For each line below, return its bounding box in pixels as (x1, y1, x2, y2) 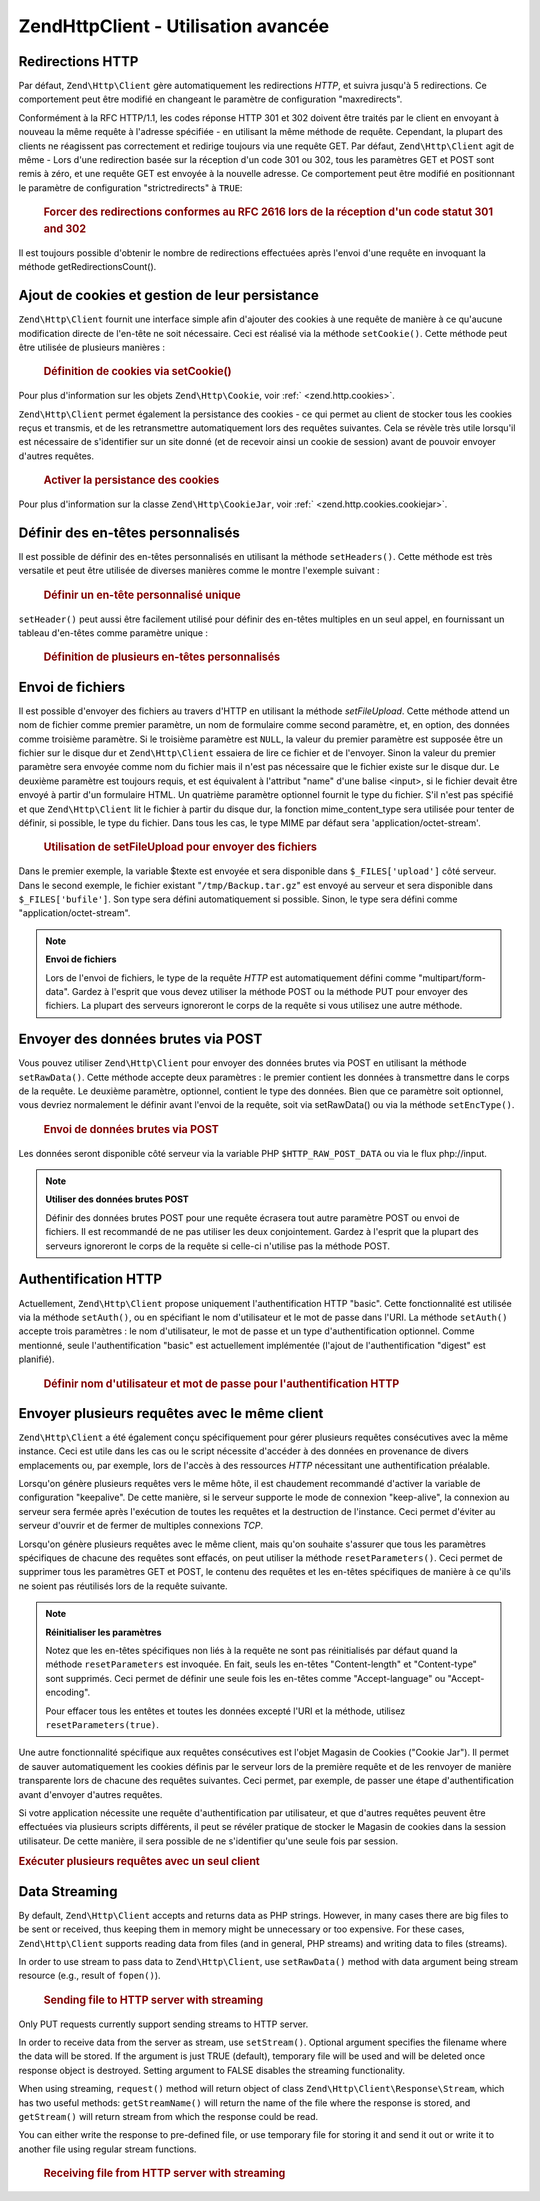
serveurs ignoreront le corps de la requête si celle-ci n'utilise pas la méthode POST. (45, 1240, 390, 1252)
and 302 (43, 222, 87, 236)
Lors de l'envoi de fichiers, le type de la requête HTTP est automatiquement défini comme (45, 971, 417, 984)
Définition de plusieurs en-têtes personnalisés (43, 650, 280, 664)
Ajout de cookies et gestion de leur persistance (18, 287, 319, 304)
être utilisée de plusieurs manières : (18, 341, 165, 354)
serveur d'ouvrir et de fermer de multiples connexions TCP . (18, 1520, 264, 1532)
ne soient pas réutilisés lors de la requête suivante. (18, 1580, 229, 1592)
